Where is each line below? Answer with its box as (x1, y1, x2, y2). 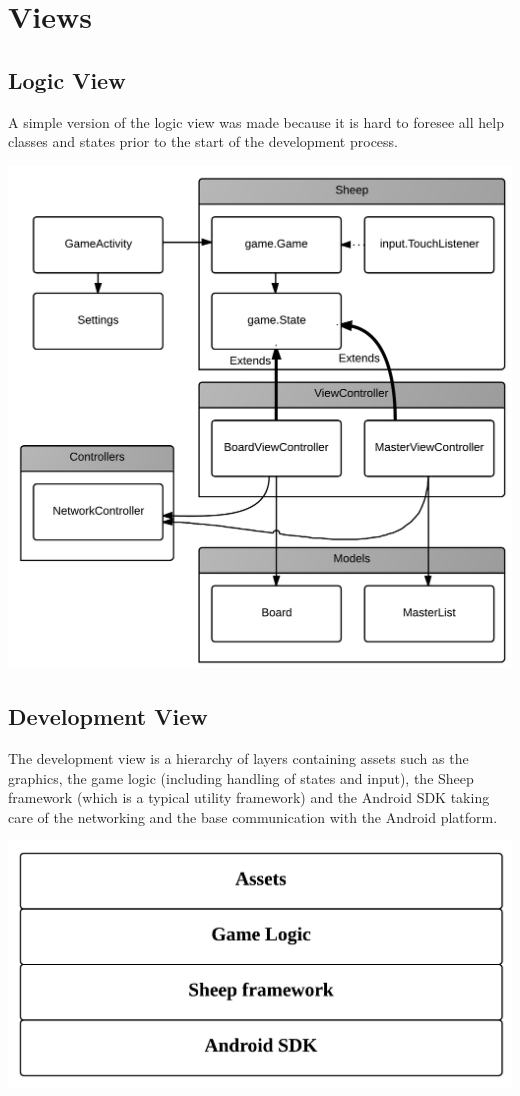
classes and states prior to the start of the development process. (8, 131, 398, 152)
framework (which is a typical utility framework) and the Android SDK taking (8, 787, 490, 808)
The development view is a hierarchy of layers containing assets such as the (8, 748, 469, 769)
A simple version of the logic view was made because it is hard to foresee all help (8, 111, 504, 132)
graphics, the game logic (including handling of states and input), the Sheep (8, 767, 474, 788)
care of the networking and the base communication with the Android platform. (8, 806, 498, 827)
